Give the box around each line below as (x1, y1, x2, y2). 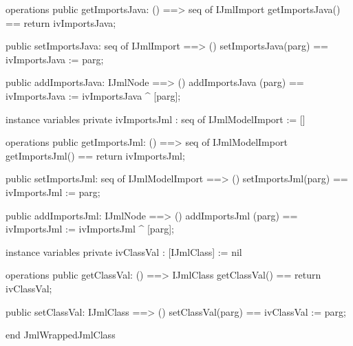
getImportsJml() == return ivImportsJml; (6, 148, 185, 162)
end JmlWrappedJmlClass (6, 327, 116, 342)
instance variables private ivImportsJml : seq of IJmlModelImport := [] (6, 111, 306, 126)
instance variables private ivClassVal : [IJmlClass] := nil (6, 244, 242, 259)
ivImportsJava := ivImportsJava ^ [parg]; (6, 88, 181, 102)
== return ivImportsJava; (6, 15, 116, 30)
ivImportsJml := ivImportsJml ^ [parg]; (6, 221, 174, 236)
